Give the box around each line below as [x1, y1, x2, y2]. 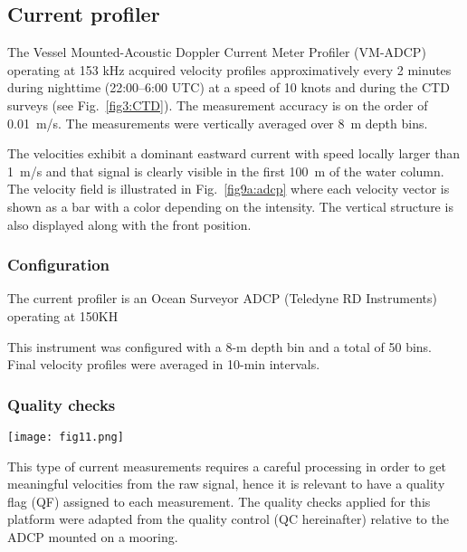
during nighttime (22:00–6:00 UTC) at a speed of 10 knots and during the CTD [7, 78, 450, 97]
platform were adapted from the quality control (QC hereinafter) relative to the [7, 509, 449, 528]
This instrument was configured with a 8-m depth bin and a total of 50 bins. [7, 337, 433, 356]
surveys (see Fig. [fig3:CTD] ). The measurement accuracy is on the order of [7, 95, 428, 114]
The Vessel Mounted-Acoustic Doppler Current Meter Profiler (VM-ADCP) [7, 43, 426, 62]
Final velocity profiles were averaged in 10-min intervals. [7, 355, 320, 374]
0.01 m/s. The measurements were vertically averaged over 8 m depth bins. [7, 113, 428, 132]
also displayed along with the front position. [7, 214, 252, 233]
